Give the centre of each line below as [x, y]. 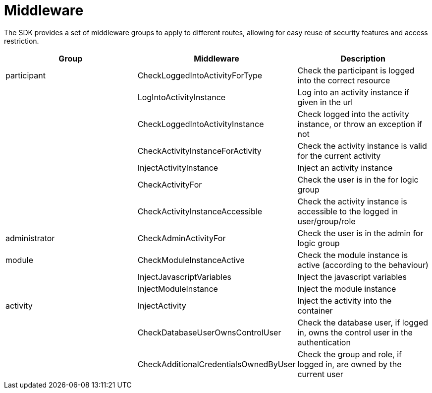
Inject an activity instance [345, 167]
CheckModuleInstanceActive [191, 260]
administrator [30, 238]
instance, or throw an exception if [360, 124]
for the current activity [339, 156]
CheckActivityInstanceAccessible [200, 211]
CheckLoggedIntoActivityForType [200, 75]
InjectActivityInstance [178, 167]
